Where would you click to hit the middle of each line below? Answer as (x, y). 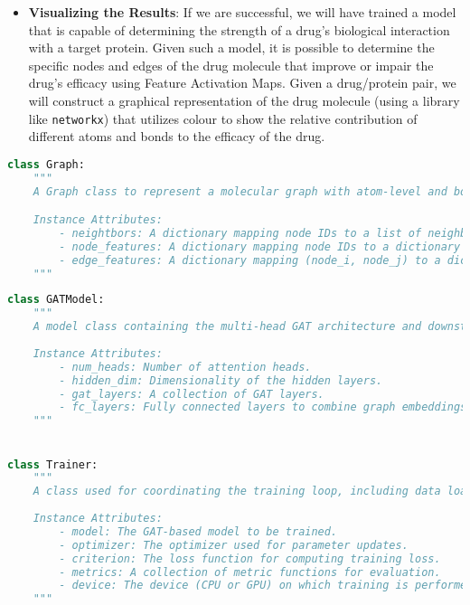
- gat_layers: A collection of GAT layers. (192, 394)
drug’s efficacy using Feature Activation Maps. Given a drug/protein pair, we (242, 83)
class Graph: (46, 164)
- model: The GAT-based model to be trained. (198, 531)
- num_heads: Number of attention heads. (185, 367)
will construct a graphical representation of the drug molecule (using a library (244, 100)
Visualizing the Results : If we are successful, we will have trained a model (242, 12)
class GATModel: (56, 300)
